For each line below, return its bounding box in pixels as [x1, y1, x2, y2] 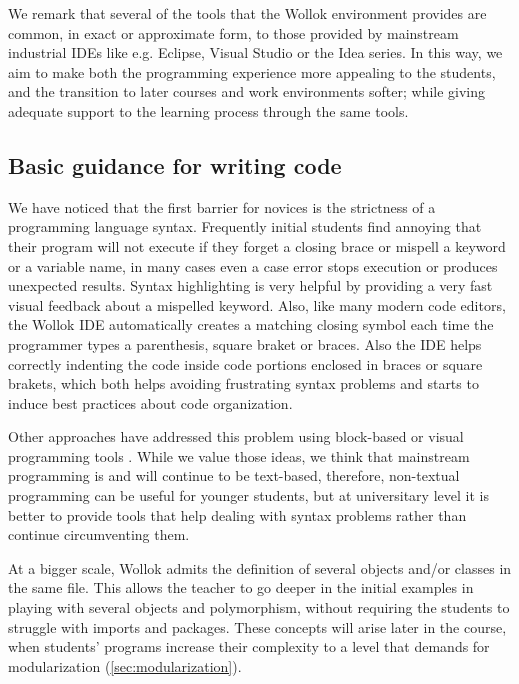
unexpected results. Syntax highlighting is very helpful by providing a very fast [8, 275, 493, 296]
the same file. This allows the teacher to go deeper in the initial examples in [8, 577, 474, 598]
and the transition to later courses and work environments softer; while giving [8, 81, 486, 102]
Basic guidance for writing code [8, 149, 342, 180]
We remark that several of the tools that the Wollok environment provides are [8, 3, 487, 23]
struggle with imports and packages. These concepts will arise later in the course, [8, 616, 507, 637]
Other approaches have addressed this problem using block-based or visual [8, 426, 464, 447]
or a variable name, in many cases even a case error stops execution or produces [8, 255, 498, 276]
